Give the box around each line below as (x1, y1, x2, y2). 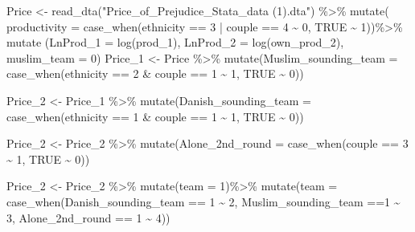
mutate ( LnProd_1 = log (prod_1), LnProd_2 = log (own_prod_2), (6, 34, 344, 51)
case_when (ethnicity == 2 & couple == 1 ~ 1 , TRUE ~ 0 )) (6, 65, 304, 82)
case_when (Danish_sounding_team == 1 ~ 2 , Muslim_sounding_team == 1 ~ (6, 193, 401, 210)
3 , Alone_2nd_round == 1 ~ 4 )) (6, 209, 171, 226)
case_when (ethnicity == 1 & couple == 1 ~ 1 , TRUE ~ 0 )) (6, 108, 304, 124)
